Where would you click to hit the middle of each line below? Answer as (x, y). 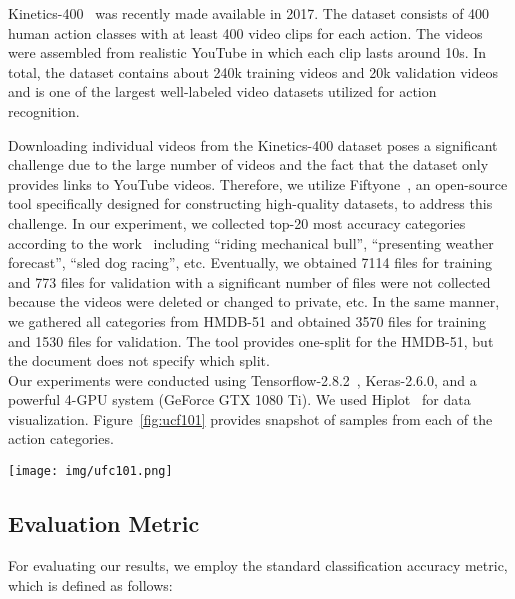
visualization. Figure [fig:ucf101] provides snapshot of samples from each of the (250, 418)
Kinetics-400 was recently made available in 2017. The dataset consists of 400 (249, 13)
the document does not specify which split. (139, 360)
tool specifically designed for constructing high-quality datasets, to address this (250, 203)
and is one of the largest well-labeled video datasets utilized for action (222, 91)
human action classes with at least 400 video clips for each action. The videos (245, 32)
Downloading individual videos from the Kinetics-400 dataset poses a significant (253, 144)
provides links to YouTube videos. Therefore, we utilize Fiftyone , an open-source (258, 183)
